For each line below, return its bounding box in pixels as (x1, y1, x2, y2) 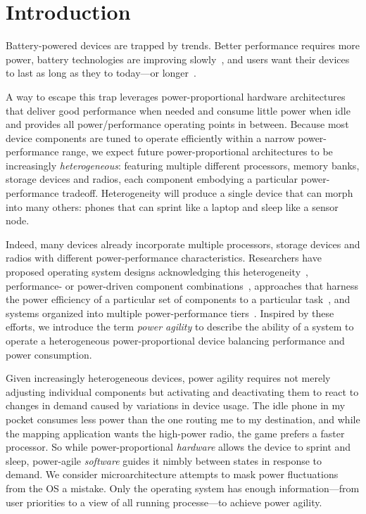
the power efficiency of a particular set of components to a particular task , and (6, 292, 351, 307)
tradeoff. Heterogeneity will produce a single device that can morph (62, 186, 353, 200)
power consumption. (6, 347, 92, 361)
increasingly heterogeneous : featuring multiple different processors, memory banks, (6, 158, 360, 172)
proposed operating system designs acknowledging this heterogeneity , (6, 264, 308, 279)
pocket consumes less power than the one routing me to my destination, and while (6, 411, 360, 426)
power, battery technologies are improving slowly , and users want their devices (6, 51, 350, 66)
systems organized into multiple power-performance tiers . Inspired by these (6, 305, 334, 320)
